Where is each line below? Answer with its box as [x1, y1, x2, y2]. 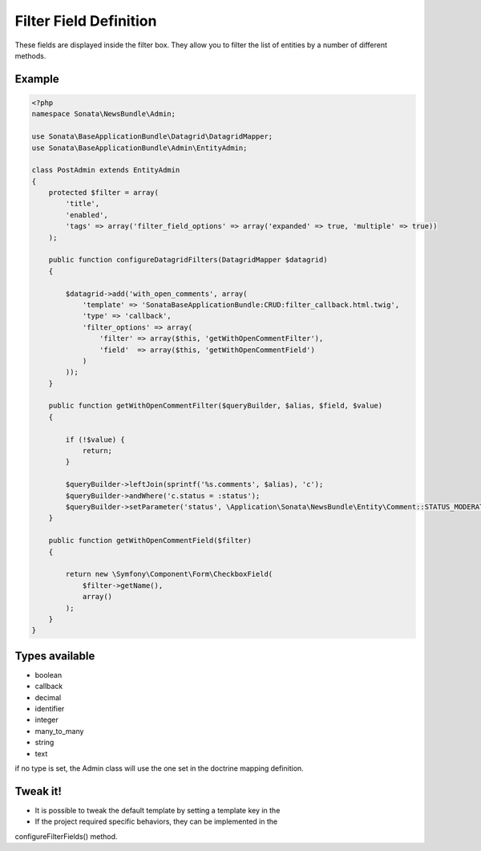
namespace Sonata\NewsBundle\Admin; [31, 109, 176, 119]
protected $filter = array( [48, 188, 160, 197]
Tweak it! [14, 784, 62, 798]
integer [34, 715, 59, 725]
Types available [14, 649, 95, 663]
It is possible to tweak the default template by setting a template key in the [34, 805, 281, 815]
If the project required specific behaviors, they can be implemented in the [34, 817, 278, 826]
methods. [14, 51, 46, 60]
